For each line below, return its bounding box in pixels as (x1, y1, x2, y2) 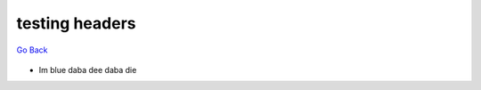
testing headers (16, 13, 136, 33)
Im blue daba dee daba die (38, 64, 137, 75)
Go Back (16, 45, 48, 55)
